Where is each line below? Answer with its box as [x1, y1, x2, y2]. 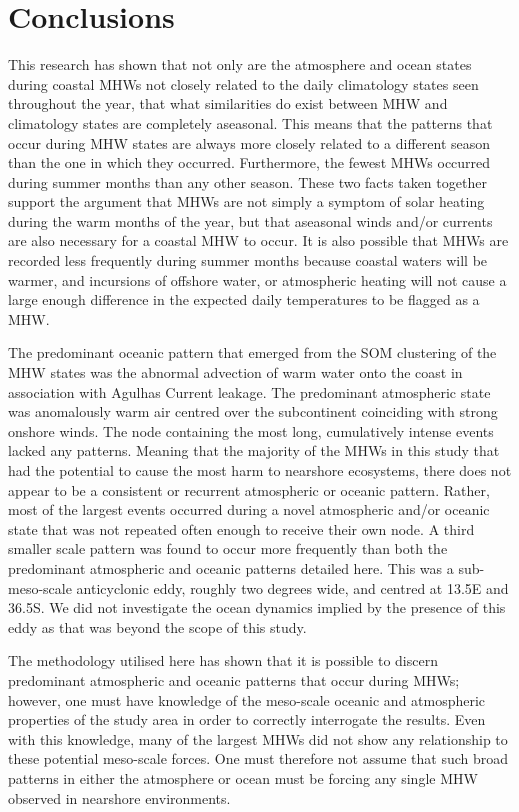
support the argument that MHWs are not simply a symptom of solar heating [8, 191, 485, 212]
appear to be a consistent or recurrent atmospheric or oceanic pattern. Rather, [8, 479, 490, 500]
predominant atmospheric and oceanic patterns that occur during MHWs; [8, 669, 460, 690]
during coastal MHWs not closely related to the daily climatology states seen [8, 73, 479, 94]
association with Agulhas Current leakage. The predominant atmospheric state [8, 381, 491, 402]
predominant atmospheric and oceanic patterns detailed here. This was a [8, 557, 454, 578]
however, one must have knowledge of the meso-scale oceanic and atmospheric [8, 689, 486, 710]
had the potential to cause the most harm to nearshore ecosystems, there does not [8, 460, 512, 480]
